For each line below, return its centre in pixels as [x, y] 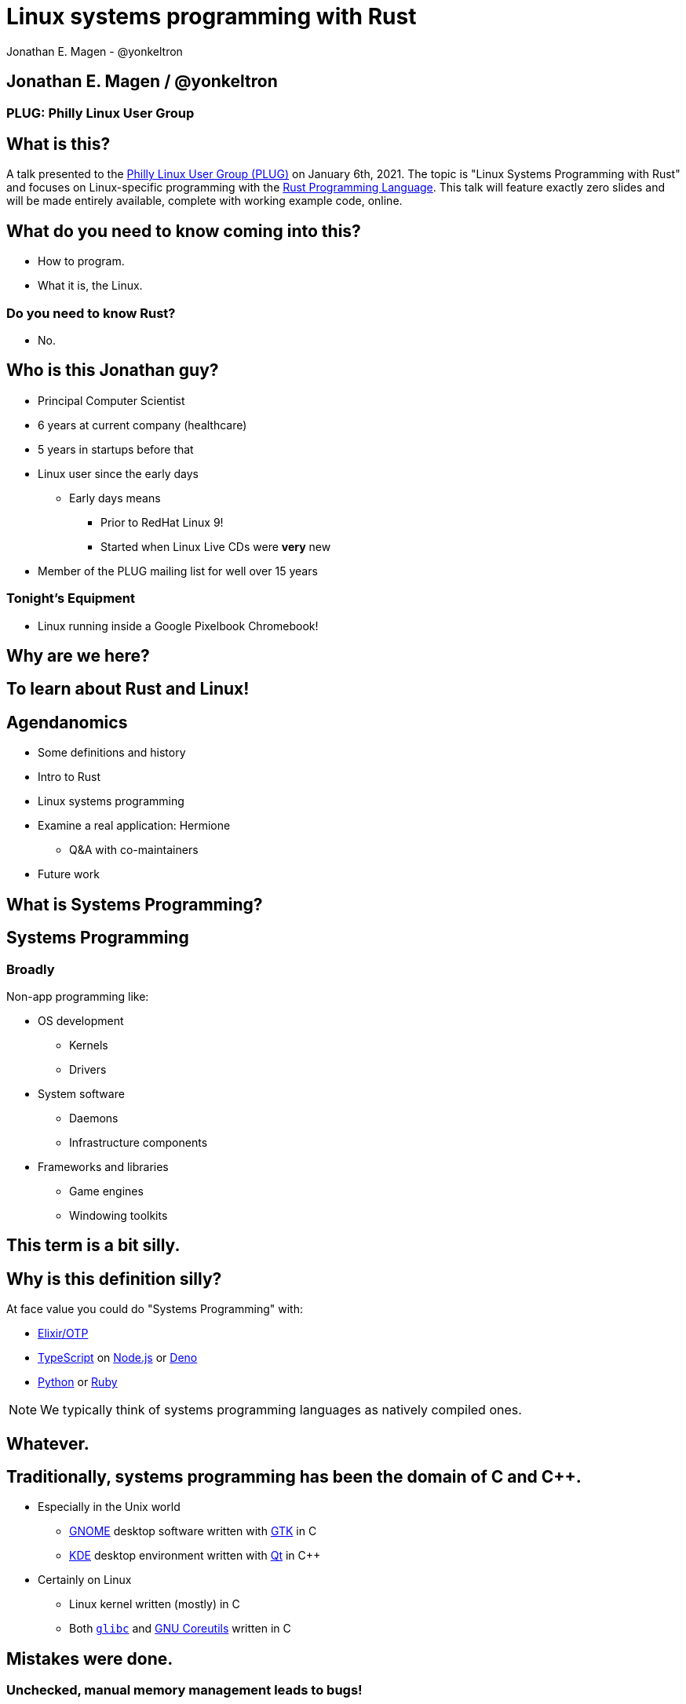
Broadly [31, 969]
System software [81, 1093]
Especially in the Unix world [109, 1507]
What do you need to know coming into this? [184, 231]
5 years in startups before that [116, 449]
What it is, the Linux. [90, 286]
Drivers [88, 1069]
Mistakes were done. [90, 1658]
